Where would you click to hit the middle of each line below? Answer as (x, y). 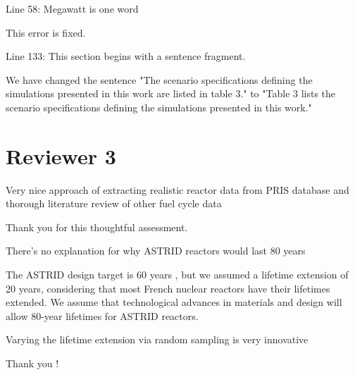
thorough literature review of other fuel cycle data (114, 203)
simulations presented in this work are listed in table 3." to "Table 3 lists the (171, 93)
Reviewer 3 (61, 155)
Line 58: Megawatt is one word (72, 8)
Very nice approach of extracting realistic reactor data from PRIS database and (177, 189)
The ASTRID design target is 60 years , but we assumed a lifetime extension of (177, 275)
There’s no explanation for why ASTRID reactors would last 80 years (156, 251)
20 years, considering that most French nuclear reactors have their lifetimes (168, 288)
